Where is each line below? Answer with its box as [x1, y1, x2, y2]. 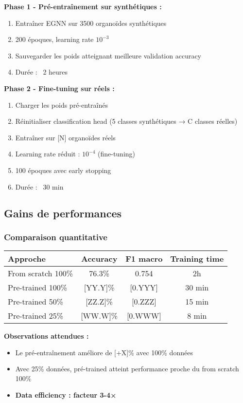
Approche [8, 253, 46, 265]
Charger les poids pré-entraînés [15, 99, 108, 110]
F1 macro [125, 253, 163, 265]
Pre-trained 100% [8, 282, 68, 293]
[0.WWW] [126, 310, 161, 322]
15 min [185, 296, 209, 307]
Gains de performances [4, 205, 122, 220]
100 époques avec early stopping [15, 165, 111, 175]
